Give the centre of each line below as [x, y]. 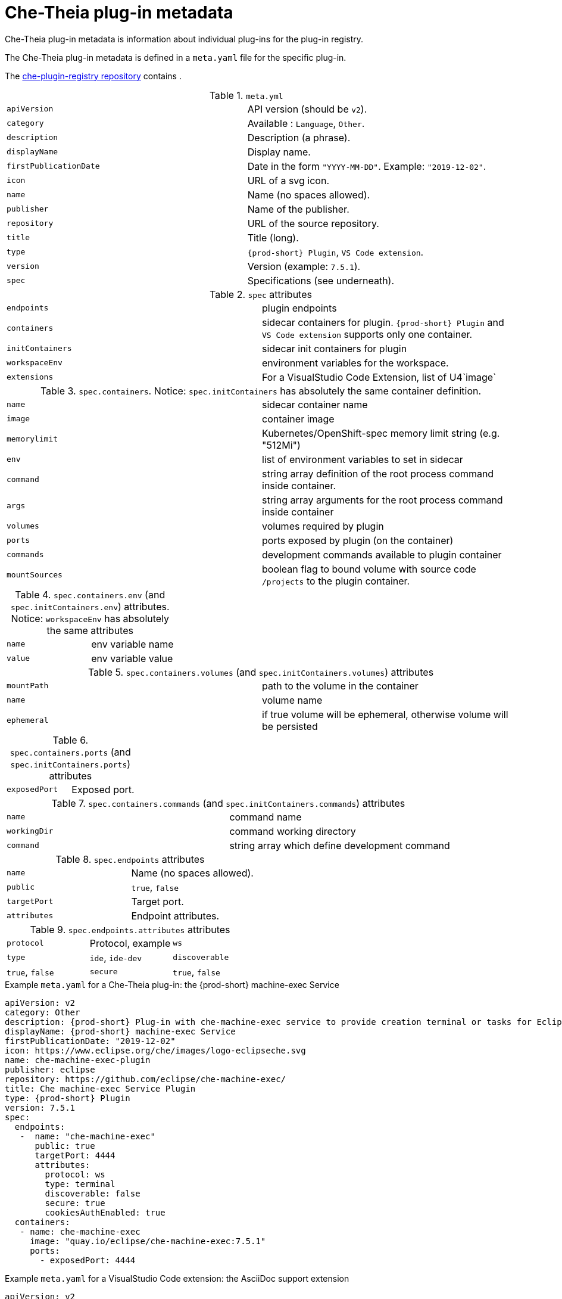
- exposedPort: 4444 [88, 1260]
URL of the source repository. [313, 223]
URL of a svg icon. [288, 180]
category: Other [43, 1012]
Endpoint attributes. [175, 916]
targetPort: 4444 [75, 1155]
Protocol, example [130, 943]
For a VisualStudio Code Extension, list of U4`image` [379, 377]
